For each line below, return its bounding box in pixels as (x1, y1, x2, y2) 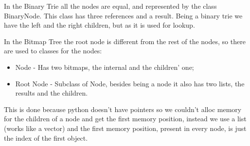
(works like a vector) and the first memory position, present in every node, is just (4, 123, 247, 133)
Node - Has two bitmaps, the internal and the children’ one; (15, 62, 194, 72)
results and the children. (15, 88, 88, 98)
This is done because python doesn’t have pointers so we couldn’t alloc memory (4, 104, 242, 114)
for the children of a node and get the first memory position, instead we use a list (4, 114, 247, 124)
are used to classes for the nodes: (4, 46, 102, 56)
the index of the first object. (4, 132, 88, 143)
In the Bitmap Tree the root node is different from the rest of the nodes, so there (4, 36, 246, 46)
